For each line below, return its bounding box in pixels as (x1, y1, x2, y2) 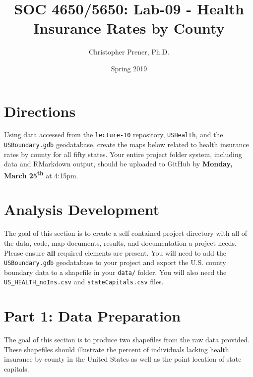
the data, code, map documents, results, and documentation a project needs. (4, 237, 237, 248)
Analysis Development (4, 199, 160, 219)
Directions (4, 101, 76, 121)
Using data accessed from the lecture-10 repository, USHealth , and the (4, 129, 223, 140)
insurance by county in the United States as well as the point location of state (4, 354, 242, 364)
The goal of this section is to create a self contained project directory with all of (4, 228, 248, 238)
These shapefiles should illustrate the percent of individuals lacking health (4, 344, 229, 354)
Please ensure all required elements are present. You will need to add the (4, 247, 226, 258)
